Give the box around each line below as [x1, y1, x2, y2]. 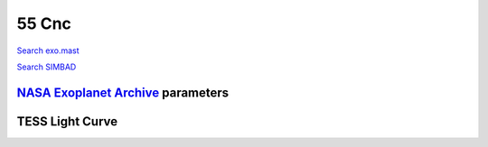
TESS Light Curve [16, 114, 118, 129]
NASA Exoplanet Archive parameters [16, 85, 230, 100]
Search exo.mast [16, 45, 80, 56]
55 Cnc [16, 14, 72, 33]
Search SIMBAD [16, 61, 77, 72]
